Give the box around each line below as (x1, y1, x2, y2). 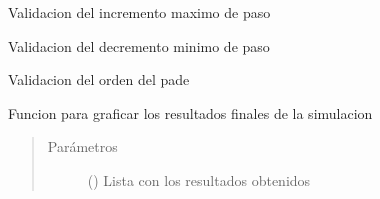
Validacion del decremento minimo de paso (8, 35, 270, 56)
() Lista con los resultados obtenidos (87, 169, 311, 190)
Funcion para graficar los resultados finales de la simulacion (8, 102, 373, 123)
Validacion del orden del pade (8, 69, 190, 90)
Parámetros (47, 136, 118, 157)
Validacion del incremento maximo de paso (8, 2, 271, 22)
